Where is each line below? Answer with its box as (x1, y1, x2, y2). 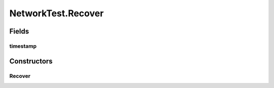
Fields (9, 27, 29, 36)
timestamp (9, 42, 37, 49)
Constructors (9, 56, 53, 66)
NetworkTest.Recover (9, 8, 104, 19)
